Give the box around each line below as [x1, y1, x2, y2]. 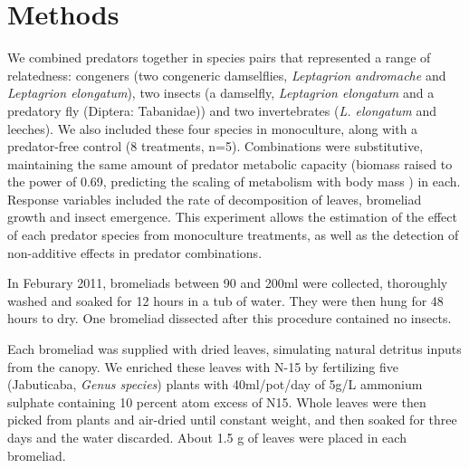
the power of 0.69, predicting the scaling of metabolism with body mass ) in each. [7, 172, 461, 191]
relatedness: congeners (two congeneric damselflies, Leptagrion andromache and [7, 65, 446, 84]
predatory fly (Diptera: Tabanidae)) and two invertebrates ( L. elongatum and [7, 100, 437, 119]
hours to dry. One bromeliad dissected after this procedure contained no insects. [7, 309, 452, 328]
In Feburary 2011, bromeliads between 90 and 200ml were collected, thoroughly [7, 273, 448, 292]
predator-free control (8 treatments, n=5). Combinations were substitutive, [7, 137, 424, 156]
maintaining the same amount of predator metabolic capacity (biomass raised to [7, 154, 453, 173]
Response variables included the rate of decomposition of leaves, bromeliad [7, 189, 422, 208]
